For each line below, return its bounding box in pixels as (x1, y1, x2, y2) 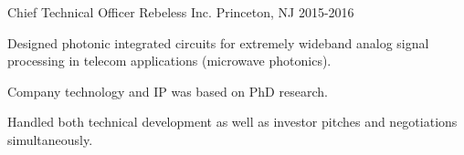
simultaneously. (7, 129, 93, 149)
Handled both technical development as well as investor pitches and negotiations (7, 112, 458, 131)
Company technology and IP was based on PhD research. (7, 81, 328, 100)
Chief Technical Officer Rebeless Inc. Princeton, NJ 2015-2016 (7, 3, 354, 21)
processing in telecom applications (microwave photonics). (7, 51, 332, 70)
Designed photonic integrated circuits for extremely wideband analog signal (7, 33, 429, 52)
